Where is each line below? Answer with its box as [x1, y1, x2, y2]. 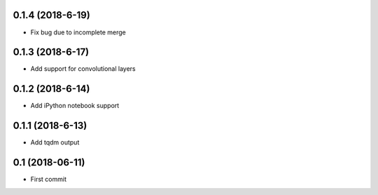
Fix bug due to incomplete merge [30, 28, 126, 36]
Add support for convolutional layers [30, 65, 136, 73]
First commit [30, 175, 66, 184]
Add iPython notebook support [30, 102, 120, 110]
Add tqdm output [30, 138, 80, 147]
